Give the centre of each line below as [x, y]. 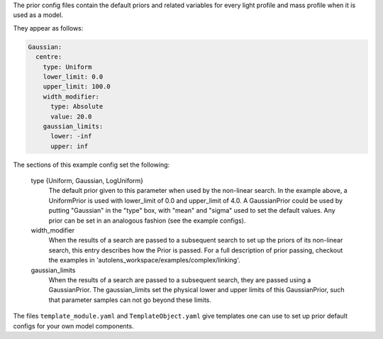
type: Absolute [77, 107]
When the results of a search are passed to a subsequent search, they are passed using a [180, 279]
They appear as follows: [48, 28]
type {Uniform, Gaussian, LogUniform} [87, 181]
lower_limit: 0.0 [73, 77]
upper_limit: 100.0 [77, 87]
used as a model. [38, 15]
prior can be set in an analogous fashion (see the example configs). [147, 221]
